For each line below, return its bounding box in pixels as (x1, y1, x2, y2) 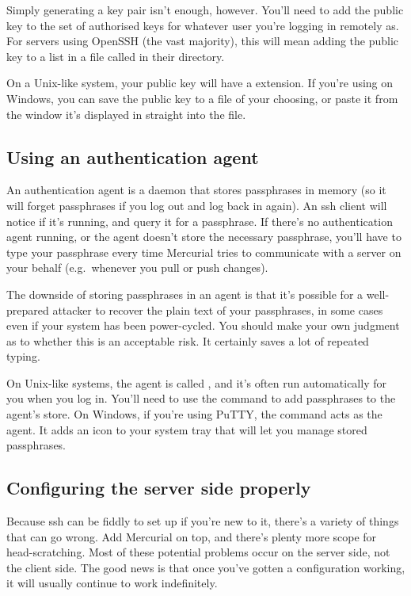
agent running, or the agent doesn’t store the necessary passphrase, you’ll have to (6, 228, 401, 245)
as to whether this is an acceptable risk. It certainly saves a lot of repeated (6, 332, 369, 349)
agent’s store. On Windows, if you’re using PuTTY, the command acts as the (6, 406, 382, 422)
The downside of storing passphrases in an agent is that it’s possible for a (6, 285, 363, 302)
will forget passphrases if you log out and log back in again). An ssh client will (6, 197, 387, 213)
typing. (6, 348, 40, 365)
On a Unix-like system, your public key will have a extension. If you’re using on (6, 74, 394, 91)
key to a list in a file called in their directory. (6, 48, 225, 64)
